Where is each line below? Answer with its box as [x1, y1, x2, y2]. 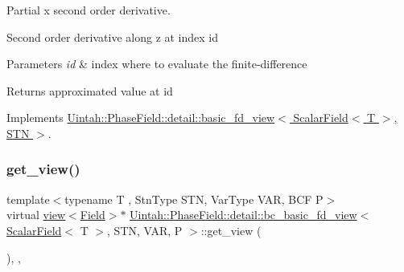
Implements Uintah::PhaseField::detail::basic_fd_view [6, 109, 275, 126]
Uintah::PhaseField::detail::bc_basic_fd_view [130, 206, 357, 223]
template [6, 190, 50, 207]
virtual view [6, 206, 66, 223]
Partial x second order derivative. [6, 2, 171, 18]
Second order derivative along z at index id [6, 28, 219, 45]
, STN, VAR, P [107, 221, 183, 238]
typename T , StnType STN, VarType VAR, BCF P [64, 190, 324, 207]
